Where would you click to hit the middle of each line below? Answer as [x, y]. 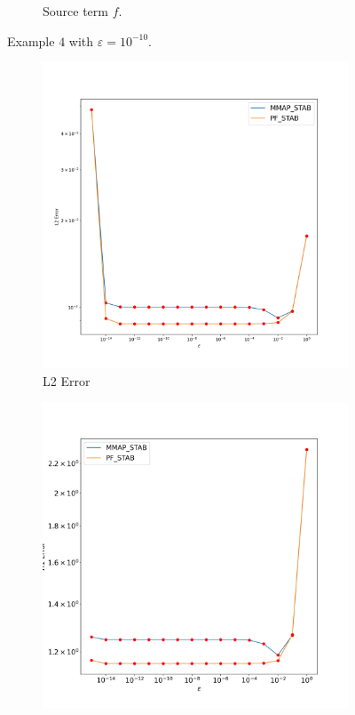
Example [31, 40]
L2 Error [67, 380]
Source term [75, 11]
